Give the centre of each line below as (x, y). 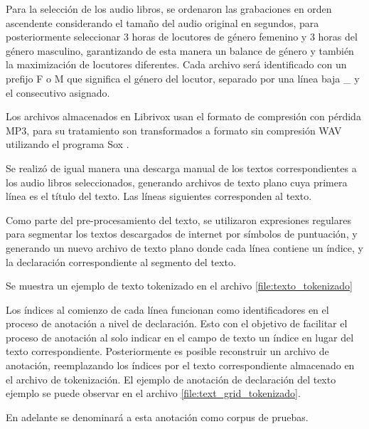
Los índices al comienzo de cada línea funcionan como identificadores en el (167, 309)
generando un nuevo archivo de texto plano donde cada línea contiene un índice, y (184, 247)
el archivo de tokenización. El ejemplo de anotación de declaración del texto (171, 379)
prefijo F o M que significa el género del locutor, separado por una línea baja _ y (183, 78)
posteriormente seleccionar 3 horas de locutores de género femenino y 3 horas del (182, 37)
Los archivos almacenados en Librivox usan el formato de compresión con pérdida (183, 116)
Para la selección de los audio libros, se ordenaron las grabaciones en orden (169, 9)
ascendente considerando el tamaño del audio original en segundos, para (162, 22)
